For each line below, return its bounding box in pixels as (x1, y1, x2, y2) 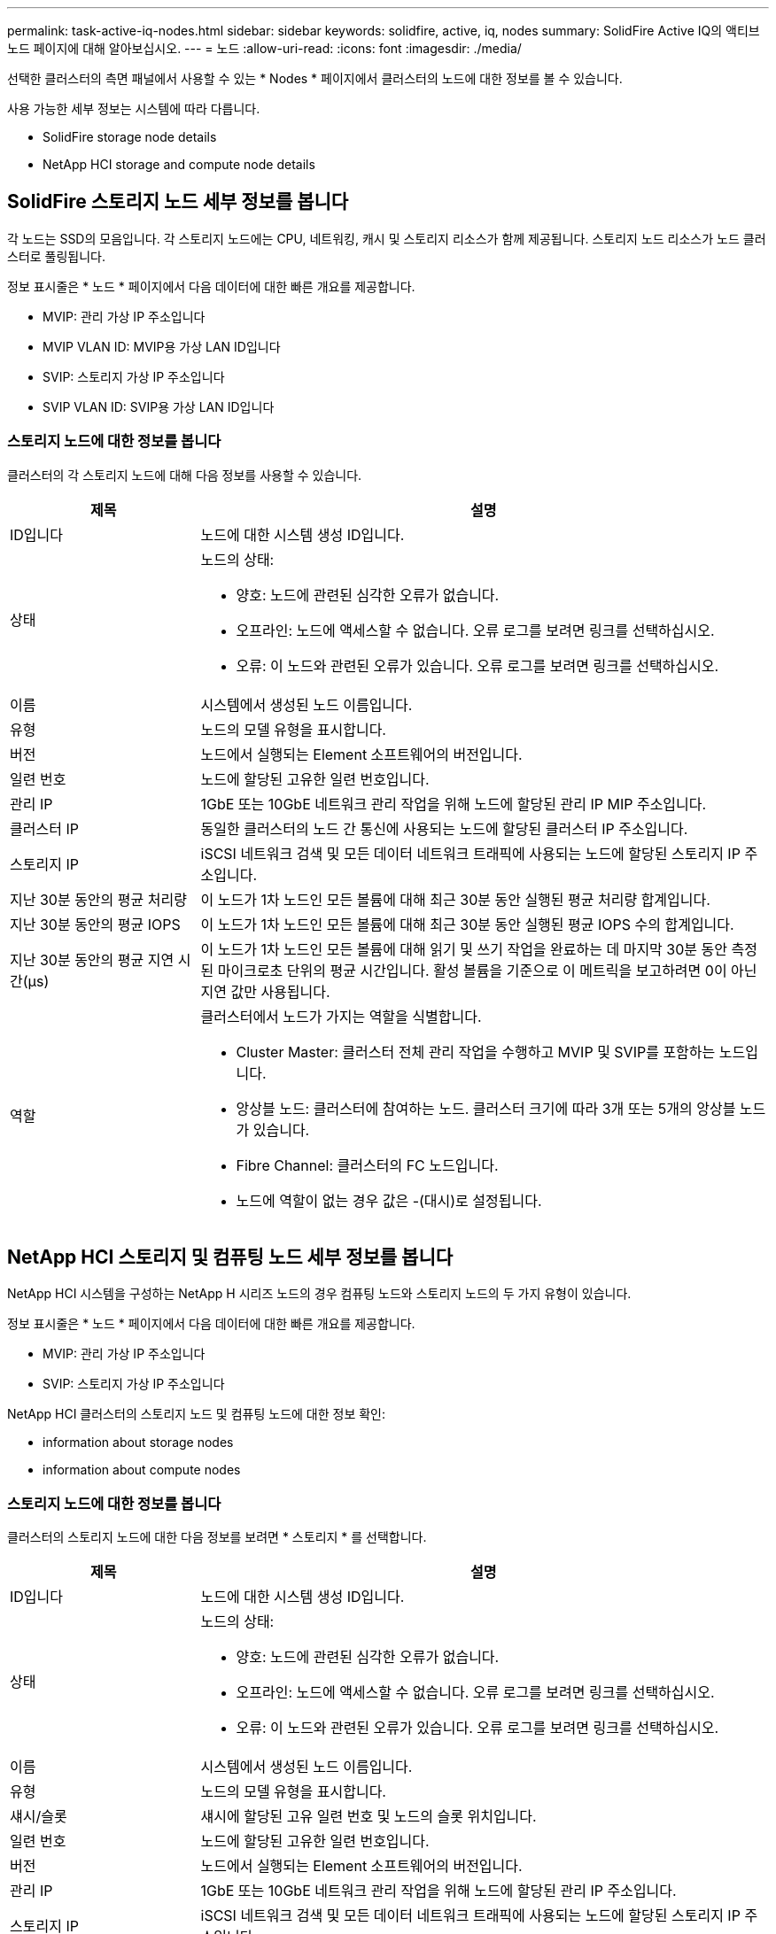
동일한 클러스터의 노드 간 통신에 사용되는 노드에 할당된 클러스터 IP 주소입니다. (200, 819, 688, 838)
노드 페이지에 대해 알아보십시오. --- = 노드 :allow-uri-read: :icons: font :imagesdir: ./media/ (7, 41, 522, 56)
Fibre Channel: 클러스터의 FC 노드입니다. (236, 1156, 499, 1174)
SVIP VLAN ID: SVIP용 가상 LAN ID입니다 (43, 398, 275, 414)
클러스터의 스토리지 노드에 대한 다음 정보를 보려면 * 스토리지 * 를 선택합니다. (7, 1529, 427, 1545)
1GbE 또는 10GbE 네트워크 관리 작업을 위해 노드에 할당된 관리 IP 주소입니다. (200, 1882, 677, 1900)
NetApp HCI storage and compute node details (43, 157, 315, 172)
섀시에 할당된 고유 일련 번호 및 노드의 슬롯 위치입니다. (200, 1807, 537, 1826)
